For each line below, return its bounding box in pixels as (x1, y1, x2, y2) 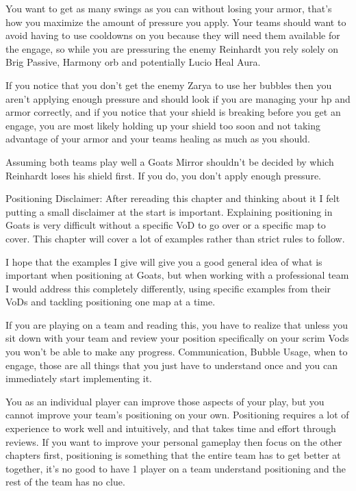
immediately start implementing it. (5, 371, 153, 386)
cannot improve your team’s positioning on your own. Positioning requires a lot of (5, 407, 349, 422)
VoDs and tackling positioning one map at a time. (5, 294, 216, 309)
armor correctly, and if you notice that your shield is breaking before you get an (5, 105, 341, 119)
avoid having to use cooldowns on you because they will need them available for (5, 28, 340, 42)
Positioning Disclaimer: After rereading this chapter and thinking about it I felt (5, 191, 340, 205)
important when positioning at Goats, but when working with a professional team (5, 268, 349, 282)
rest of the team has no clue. (5, 475, 125, 489)
